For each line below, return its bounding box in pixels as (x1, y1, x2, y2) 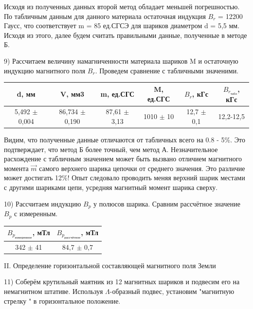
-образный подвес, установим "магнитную (109, 286, 235, 296)
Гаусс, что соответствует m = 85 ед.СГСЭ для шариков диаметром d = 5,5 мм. (4, 20, 240, 31)
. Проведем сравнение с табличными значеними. (95, 65, 239, 75)
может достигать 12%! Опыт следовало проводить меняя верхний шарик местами (4, 172, 245, 183)
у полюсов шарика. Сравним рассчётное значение (93, 198, 240, 208)
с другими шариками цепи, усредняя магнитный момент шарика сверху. (4, 182, 218, 192)
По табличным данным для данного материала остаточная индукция (4, 11, 206, 21)
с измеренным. (14, 208, 58, 219)
